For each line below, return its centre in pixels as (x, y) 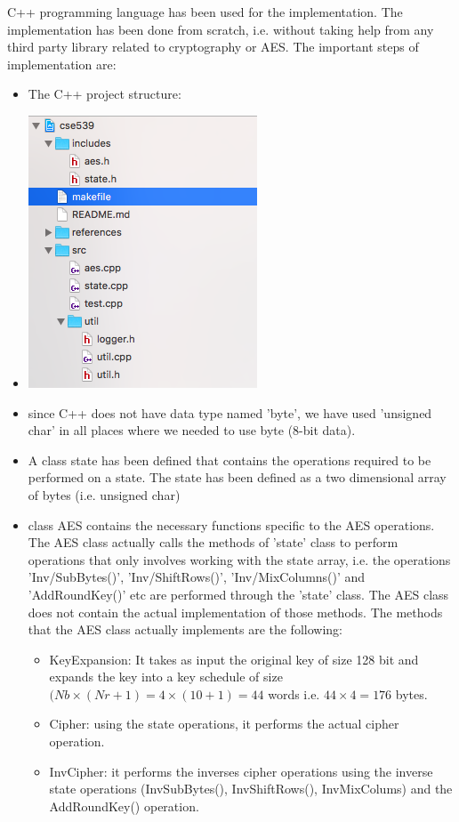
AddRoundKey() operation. (124, 806)
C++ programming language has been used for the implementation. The (205, 12)
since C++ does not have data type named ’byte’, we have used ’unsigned (230, 412)
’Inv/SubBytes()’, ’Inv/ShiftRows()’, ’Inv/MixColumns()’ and (197, 577)
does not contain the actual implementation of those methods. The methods (235, 612)
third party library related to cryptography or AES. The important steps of (213, 47)
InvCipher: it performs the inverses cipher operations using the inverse (241, 771)
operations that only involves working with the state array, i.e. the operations (239, 559)
